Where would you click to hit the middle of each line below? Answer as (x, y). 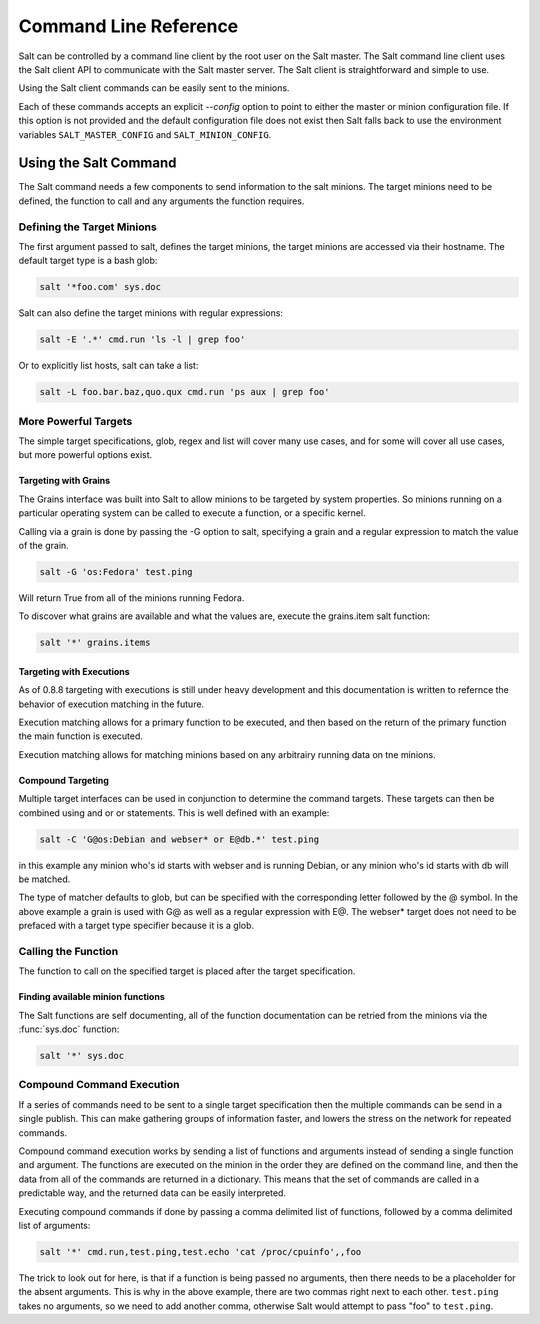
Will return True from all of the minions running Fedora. (131, 597)
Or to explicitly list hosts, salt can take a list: (108, 366)
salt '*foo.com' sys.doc (100, 287)
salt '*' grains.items (95, 643)
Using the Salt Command (97, 163)
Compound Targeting (64, 780)
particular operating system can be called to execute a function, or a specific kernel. (192, 513)
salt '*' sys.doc (82, 1056)
